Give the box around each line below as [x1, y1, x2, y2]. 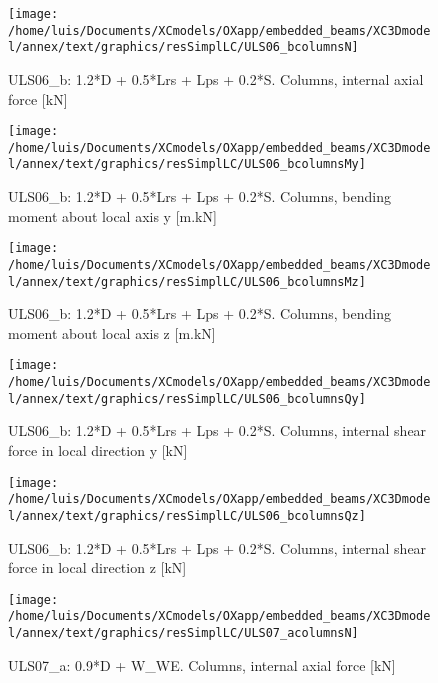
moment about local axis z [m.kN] [8, 322, 216, 343]
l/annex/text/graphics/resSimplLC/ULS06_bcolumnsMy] [8, 157, 366, 172]
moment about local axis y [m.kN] [8, 205, 217, 226]
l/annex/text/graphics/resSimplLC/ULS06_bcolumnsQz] [8, 508, 366, 523]
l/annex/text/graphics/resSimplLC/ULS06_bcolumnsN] [8, 40, 359, 55]
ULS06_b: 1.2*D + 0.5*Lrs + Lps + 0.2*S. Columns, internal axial [8, 68, 424, 89]
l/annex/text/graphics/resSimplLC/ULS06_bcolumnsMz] [8, 274, 366, 289]
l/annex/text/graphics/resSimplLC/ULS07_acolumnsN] [8, 626, 359, 641]
